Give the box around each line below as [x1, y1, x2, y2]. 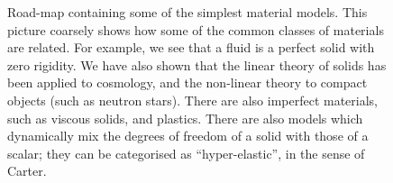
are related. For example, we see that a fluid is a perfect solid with [7, 38, 375, 57]
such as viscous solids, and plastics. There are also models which [7, 108, 363, 127]
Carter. [7, 161, 47, 180]
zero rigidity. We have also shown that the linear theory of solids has [7, 55, 387, 74]
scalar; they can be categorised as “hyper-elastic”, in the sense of [7, 143, 365, 162]
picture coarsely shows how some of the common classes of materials [7, 20, 384, 39]
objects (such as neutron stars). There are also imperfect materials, [7, 90, 379, 109]
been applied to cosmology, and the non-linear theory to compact [7, 73, 368, 92]
